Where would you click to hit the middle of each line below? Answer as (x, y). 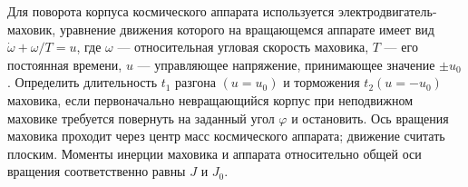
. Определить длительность (83, 82)
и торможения (322, 82)
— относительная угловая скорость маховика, (243, 47)
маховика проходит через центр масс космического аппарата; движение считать (226, 136)
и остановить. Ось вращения (370, 118)
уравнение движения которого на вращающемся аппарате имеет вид (247, 29)
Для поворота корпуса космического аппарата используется (171, 11)
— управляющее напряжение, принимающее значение (286, 64)
